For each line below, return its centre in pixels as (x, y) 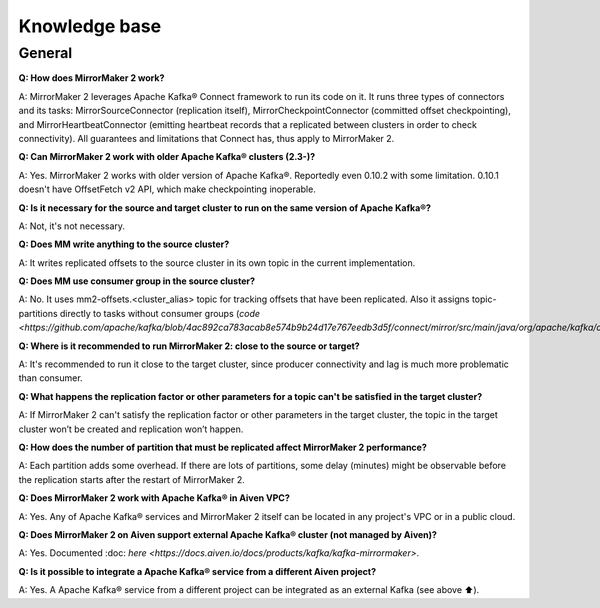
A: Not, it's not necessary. (71, 226)
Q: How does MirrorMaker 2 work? (91, 78)
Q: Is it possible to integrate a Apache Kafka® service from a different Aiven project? (197, 571)
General (45, 53)
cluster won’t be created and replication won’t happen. (131, 429)
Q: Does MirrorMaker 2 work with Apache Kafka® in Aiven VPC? (154, 498)
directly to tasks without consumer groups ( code (159, 313)
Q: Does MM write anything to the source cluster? (124, 244)
